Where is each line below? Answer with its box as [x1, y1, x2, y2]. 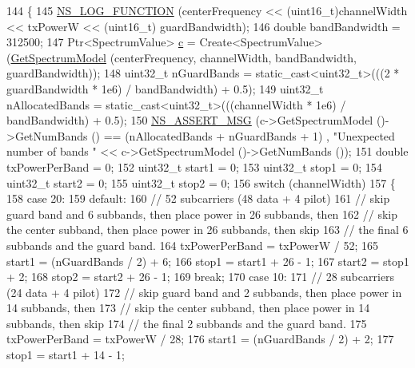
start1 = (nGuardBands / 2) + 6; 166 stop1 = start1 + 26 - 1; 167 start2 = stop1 [6, 252, 409, 269]
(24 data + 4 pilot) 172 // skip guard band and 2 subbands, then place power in [6, 283, 402, 300]
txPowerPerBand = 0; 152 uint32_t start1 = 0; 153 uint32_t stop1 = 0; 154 [6, 158, 382, 175]
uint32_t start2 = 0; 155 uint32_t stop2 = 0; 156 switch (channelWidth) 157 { [6, 174, 396, 191]
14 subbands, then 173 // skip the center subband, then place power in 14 [6, 299, 370, 316]
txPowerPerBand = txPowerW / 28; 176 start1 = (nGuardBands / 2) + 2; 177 [6, 330, 394, 347]
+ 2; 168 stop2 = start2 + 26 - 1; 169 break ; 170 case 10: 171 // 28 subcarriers [6, 268, 395, 285]
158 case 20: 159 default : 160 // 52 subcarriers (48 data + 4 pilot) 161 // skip [6, 190, 390, 207]
